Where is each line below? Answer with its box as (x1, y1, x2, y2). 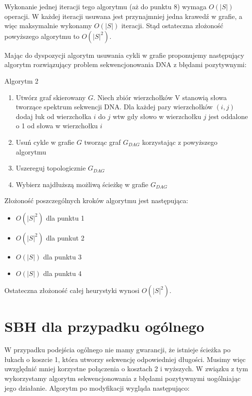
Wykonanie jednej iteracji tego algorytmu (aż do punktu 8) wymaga (4, 1, 207, 11)
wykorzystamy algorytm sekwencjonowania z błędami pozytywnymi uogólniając (4, 373, 241, 383)
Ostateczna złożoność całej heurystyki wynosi (4, 285, 140, 295)
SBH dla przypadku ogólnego (4, 316, 204, 336)
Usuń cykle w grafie (16, 137, 75, 147)
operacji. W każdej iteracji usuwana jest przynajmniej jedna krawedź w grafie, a (4, 11, 242, 21)
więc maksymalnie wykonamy (4, 20, 92, 31)
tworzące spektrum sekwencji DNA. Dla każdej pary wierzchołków (16, 102, 213, 112)
